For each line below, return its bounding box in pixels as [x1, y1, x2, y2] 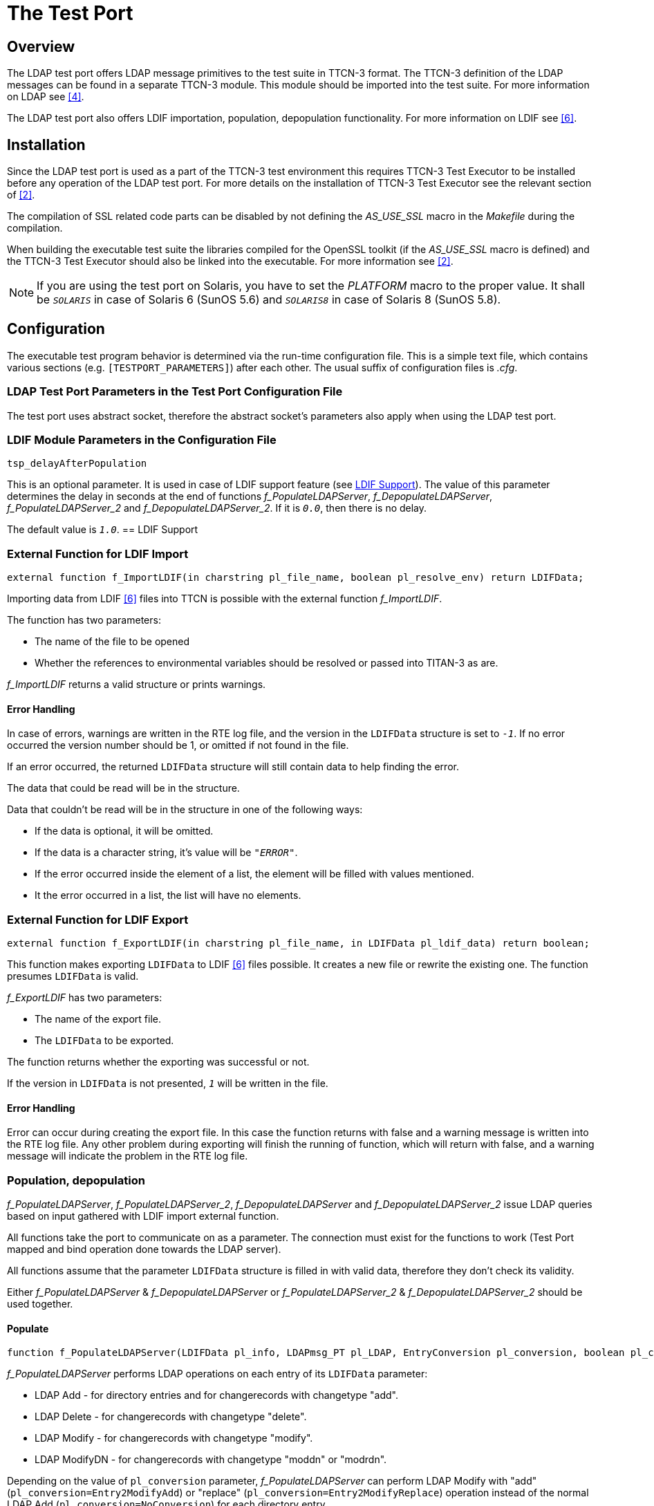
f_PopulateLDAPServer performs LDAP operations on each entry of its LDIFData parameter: [7, 1368, 428, 1380]
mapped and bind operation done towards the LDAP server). [7, 1243, 281, 1256]
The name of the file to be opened [35, 635, 190, 648]
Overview [7, 37, 75, 55]
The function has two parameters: [7, 614, 161, 626]
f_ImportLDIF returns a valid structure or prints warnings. [7, 678, 266, 691]
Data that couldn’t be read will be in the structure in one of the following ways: [7, 803, 363, 816]
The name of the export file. [35, 1013, 162, 1025]
